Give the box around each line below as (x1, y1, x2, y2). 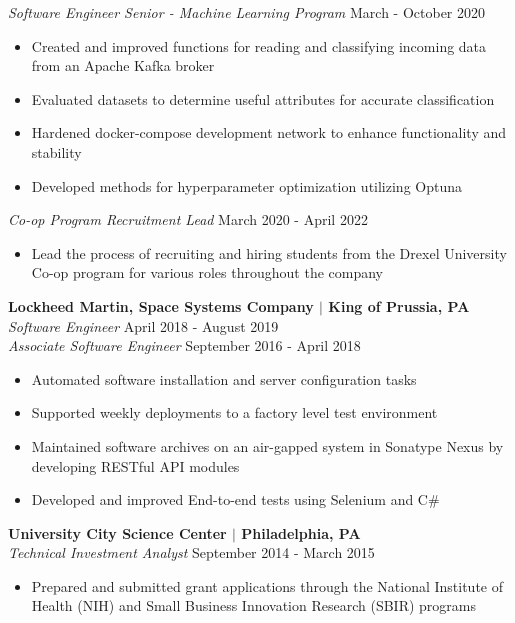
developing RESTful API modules (31, 455, 240, 476)
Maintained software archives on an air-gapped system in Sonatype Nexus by (31, 435, 504, 456)
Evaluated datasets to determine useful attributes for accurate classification (31, 88, 495, 109)
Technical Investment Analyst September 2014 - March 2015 (8, 542, 375, 563)
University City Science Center (8, 522, 227, 543)
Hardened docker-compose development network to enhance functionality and (31, 122, 507, 143)
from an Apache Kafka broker (31, 55, 215, 76)
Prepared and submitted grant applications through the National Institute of (31, 575, 504, 596)
